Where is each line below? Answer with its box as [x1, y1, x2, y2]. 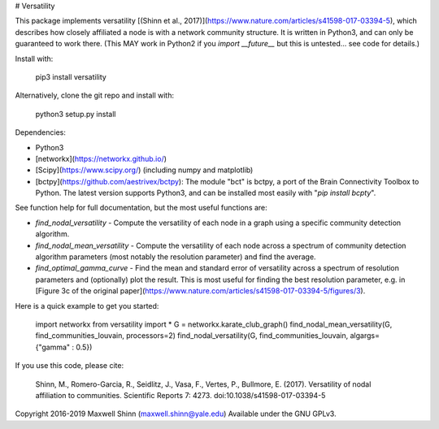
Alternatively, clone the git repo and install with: [15, 90, 175, 101]
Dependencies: [15, 128, 67, 137]
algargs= [350, 331, 380, 340]
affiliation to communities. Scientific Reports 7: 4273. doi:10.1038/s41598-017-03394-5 [35, 390, 326, 400]
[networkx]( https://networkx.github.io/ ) [35, 154, 167, 163]
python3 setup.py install [35, 109, 116, 119]
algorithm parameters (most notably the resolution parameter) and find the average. [35, 252, 316, 262]
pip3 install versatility [35, 71, 107, 81]
